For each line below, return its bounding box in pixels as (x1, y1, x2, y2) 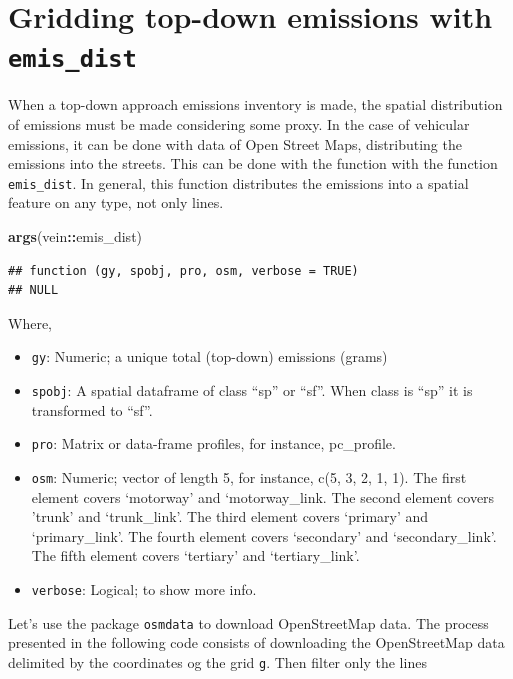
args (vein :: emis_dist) (8, 226, 143, 247)
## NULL (8, 283, 59, 298)
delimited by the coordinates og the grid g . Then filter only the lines (8, 651, 427, 672)
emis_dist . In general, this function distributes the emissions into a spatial (8, 172, 469, 193)
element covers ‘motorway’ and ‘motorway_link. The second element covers (31, 486, 495, 507)
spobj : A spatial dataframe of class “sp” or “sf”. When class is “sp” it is (31, 380, 473, 401)
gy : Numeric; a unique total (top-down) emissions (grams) (31, 346, 388, 367)
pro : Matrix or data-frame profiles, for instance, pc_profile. (31, 433, 396, 454)
